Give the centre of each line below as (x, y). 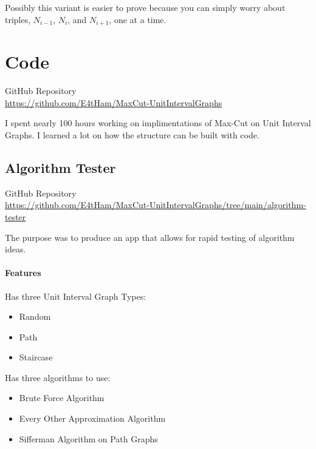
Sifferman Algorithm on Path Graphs (88, 438)
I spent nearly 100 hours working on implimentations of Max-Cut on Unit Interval (158, 123)
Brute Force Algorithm (62, 398)
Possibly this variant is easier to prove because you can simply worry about (145, 7)
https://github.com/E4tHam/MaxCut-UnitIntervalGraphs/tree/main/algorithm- (156, 205)
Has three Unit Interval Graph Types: (76, 296)
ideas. (15, 249)
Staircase (36, 357)
